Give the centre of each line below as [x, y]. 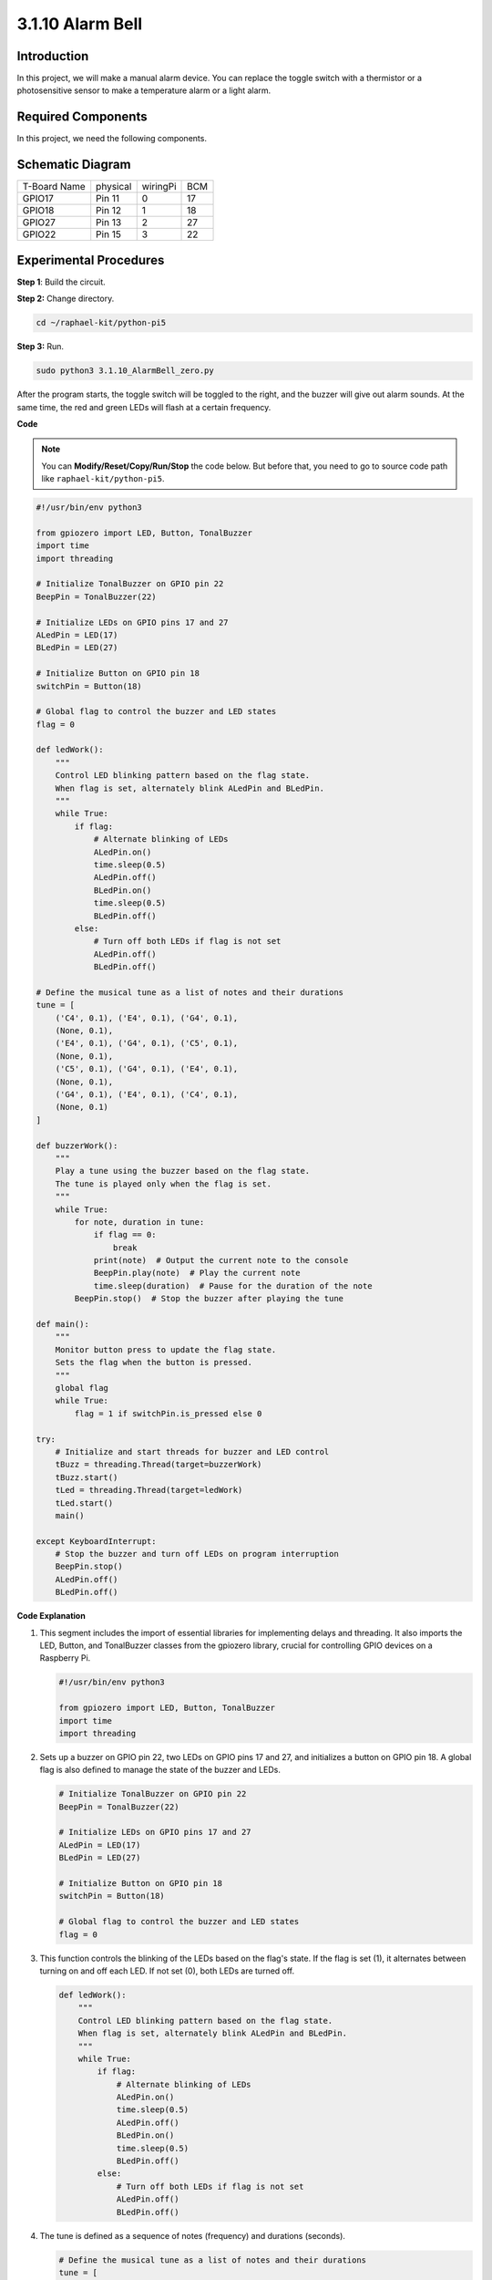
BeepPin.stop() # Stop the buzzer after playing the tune [209, 1299]
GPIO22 [39, 234]
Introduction [53, 56]
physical [114, 187]
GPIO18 [38, 211]
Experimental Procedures [91, 260]
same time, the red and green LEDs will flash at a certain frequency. [144, 407]
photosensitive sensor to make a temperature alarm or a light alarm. [144, 90]
